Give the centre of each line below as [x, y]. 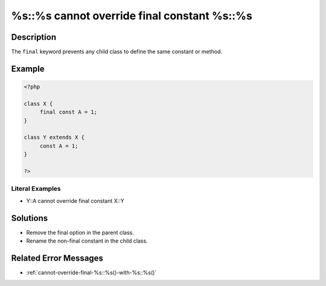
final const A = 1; [69, 112]
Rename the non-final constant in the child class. [87, 241]
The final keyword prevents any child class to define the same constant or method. [117, 52]
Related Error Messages [57, 258]
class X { [38, 103]
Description [34, 37]
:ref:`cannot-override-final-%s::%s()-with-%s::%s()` [91, 272]
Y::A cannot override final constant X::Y [75, 201]
